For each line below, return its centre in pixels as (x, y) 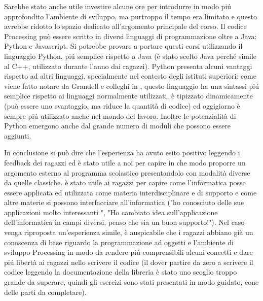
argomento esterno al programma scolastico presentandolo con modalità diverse (127, 172)
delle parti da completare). (45, 292)
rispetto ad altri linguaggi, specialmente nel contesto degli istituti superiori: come (130, 76)
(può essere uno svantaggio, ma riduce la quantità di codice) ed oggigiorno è (122, 105)
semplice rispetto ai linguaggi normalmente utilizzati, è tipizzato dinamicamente (128, 96)
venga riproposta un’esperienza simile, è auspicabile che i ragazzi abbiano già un (129, 232)
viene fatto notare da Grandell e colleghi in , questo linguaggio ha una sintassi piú (131, 86)
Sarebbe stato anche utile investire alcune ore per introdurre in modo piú (118, 6)
